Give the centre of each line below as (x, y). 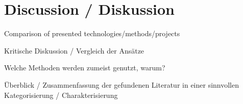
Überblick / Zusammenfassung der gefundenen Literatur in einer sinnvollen (122, 84)
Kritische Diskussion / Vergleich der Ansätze (74, 50)
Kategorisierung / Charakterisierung (61, 95)
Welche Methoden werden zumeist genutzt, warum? (85, 68)
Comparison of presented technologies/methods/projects (92, 33)
